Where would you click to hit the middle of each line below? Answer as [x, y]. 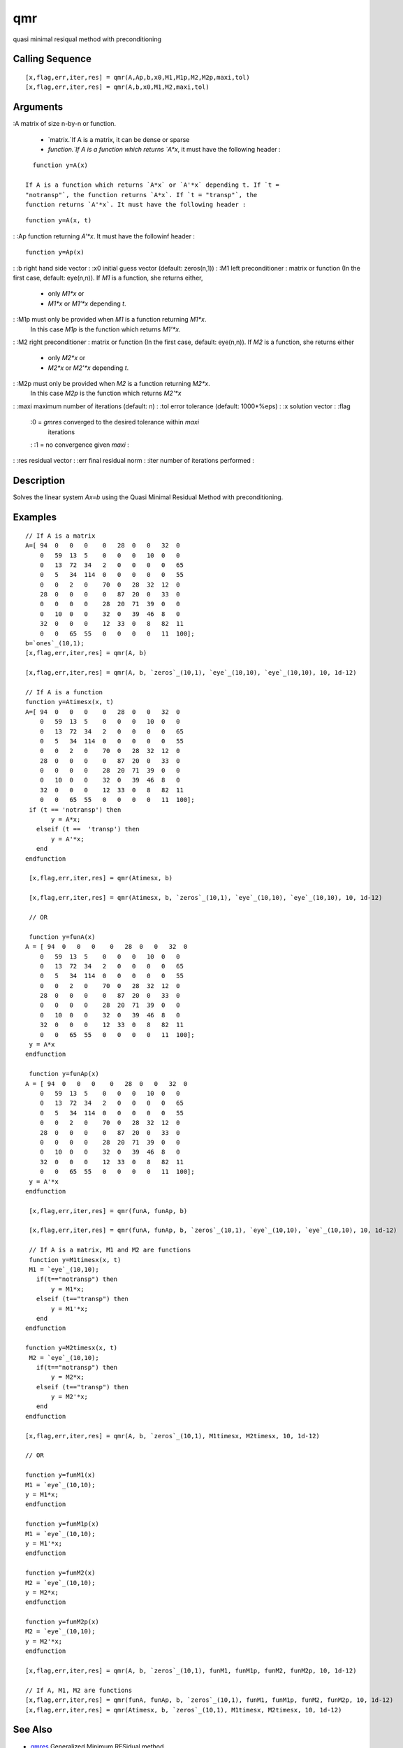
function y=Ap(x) [55, 252]
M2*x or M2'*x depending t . [88, 368]
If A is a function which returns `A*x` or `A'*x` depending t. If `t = [152, 185]
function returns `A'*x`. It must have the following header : [136, 204]
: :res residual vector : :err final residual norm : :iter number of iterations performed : [134, 461]
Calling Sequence [52, 59]
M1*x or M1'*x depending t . [87, 303]
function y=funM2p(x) [62, 1622]
